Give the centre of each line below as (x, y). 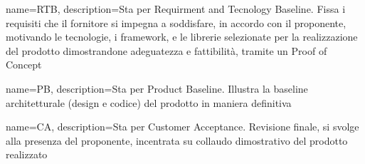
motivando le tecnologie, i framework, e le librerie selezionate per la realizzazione (182, 37)
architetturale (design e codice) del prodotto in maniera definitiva (149, 102)
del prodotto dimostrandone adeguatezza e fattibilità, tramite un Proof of (166, 50)
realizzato (27, 154)
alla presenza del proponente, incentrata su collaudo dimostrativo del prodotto (177, 140)
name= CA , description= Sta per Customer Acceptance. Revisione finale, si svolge (182, 127)
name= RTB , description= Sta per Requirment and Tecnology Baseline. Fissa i (176, 9)
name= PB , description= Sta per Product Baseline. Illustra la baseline (157, 88)
